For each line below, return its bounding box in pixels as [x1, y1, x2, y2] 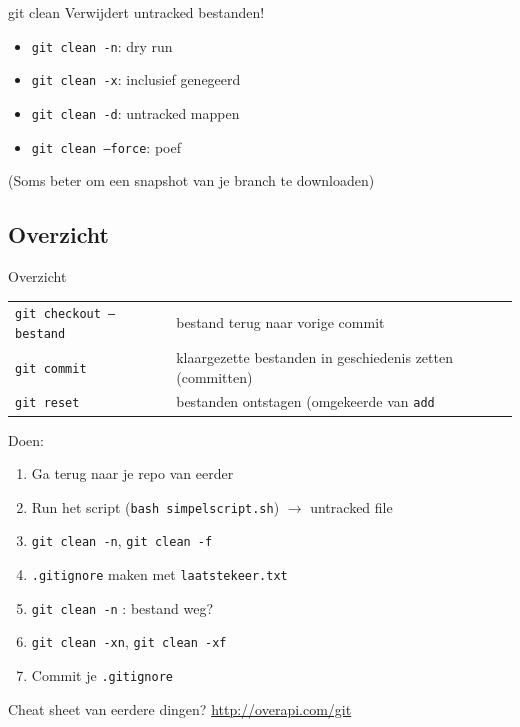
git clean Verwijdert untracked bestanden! [8, 2, 265, 22]
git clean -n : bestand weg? [31, 597, 214, 618]
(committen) [176, 366, 253, 387]
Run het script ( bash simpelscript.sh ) [31, 496, 280, 517]
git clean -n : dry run [31, 35, 173, 56]
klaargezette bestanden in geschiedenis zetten [176, 346, 453, 367]
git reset [15, 396, 80, 411]
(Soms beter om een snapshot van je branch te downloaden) [8, 170, 375, 191]
